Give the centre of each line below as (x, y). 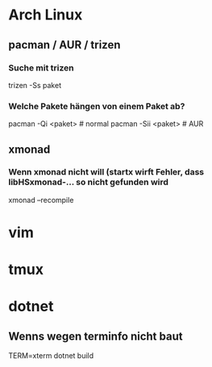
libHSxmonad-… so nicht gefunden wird (89, 182)
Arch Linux (46, 15)
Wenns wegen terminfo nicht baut (96, 336)
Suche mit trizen (41, 68)
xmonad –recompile (41, 200)
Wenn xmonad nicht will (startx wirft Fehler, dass (106, 172)
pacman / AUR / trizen (64, 45)
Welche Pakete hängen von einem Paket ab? (97, 106)
